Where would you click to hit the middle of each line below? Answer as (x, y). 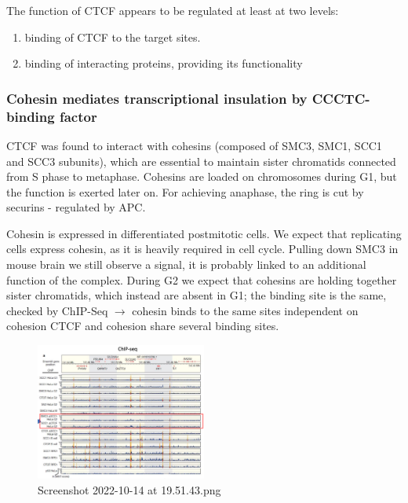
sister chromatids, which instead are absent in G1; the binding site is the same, (197, 295)
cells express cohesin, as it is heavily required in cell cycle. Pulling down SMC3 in (202, 249)
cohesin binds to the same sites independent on (245, 310)
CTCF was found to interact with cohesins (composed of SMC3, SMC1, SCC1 (194, 145)
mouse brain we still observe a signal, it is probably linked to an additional (186, 264)
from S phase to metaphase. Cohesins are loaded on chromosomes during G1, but (202, 176)
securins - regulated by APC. (76, 207)
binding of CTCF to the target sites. (113, 37)
